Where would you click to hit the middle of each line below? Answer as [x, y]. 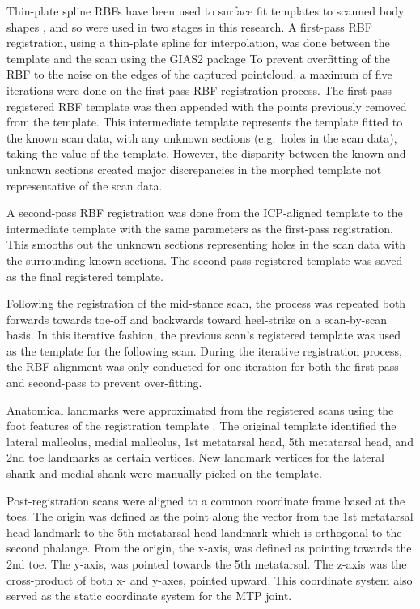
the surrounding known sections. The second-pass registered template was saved [205, 260]
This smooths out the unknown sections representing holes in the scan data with [206, 244]
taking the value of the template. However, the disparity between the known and [206, 153]
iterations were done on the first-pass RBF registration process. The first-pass [199, 89]
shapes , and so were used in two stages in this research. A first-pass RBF [189, 26]
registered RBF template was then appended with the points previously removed [207, 106]
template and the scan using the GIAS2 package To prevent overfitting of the [198, 58]
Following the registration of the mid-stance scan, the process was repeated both [206, 303]
